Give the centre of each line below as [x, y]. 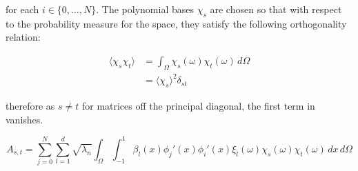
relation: [23, 37]
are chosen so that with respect [276, 9]
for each [22, 9]
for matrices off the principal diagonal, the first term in [198, 106]
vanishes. [24, 119]
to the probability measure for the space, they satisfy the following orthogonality [176, 23]
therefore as [30, 106]
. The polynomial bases [145, 9]
